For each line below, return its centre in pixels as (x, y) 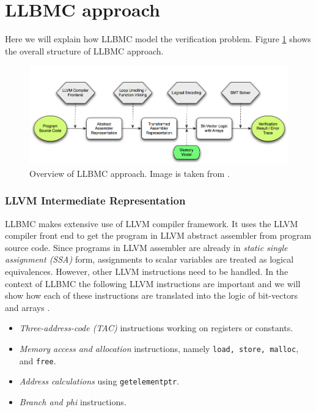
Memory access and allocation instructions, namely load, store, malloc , (159, 349)
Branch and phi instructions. (73, 401)
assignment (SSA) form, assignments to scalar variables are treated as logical (149, 259)
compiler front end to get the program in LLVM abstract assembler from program (158, 235)
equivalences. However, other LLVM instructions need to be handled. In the (147, 272)
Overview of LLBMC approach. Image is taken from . (130, 173)
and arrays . (28, 307)
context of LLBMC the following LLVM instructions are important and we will (153, 283)
